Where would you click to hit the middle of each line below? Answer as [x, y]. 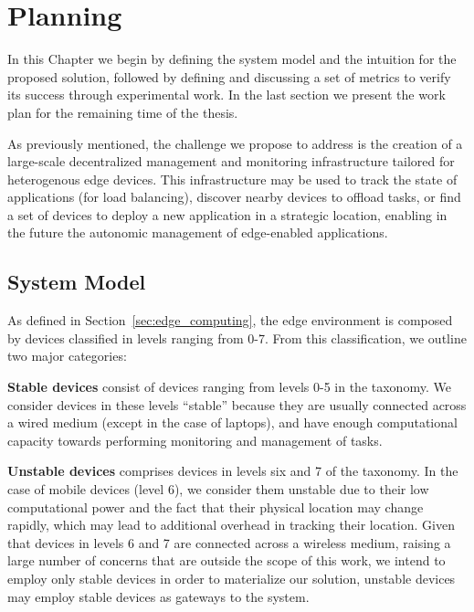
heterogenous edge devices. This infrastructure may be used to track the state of [232, 179]
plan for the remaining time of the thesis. [123, 112]
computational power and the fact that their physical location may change [216, 506]
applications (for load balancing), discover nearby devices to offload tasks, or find [234, 197]
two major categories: [67, 356]
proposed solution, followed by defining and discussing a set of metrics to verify [229, 76]
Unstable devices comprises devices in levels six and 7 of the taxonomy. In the [233, 471]
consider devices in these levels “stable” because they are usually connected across [237, 404]
